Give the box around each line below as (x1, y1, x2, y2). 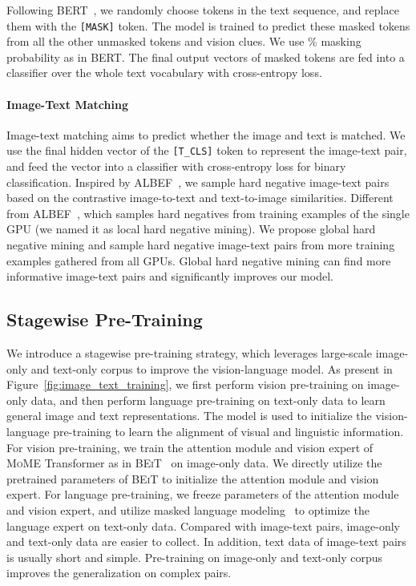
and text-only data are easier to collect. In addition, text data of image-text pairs (6, 533, 406, 550)
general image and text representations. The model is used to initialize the (6, 407, 372, 424)
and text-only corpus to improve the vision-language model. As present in (30, 360, 393, 377)
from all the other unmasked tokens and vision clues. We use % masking (6, 33, 361, 50)
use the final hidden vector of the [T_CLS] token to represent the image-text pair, (6, 142, 407, 159)
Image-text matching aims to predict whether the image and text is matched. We (6, 126, 406, 143)
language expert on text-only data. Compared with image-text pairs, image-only (6, 517, 400, 534)
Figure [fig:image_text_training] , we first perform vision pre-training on (6, 376, 364, 393)
